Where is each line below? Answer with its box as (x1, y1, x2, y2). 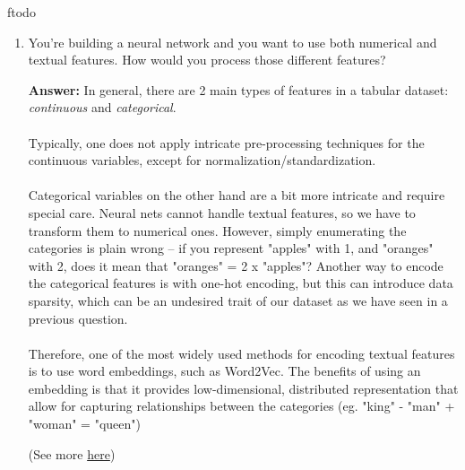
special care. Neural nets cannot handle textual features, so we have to (28, 203, 416, 222)
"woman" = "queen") (28, 414, 141, 433)
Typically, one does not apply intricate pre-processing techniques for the (28, 133, 425, 152)
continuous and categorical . (28, 98, 177, 117)
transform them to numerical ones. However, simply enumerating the (28, 221, 407, 239)
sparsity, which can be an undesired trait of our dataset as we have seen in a (28, 291, 448, 309)
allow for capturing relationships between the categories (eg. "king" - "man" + (28, 396, 455, 415)
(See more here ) (28, 444, 116, 463)
